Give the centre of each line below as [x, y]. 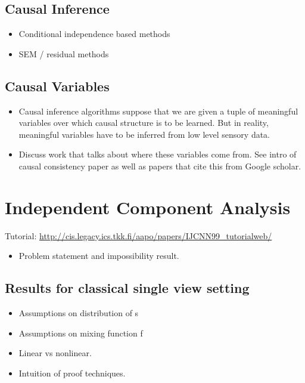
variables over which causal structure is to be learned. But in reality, [144, 123]
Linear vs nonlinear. [55, 353]
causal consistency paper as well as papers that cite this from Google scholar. [160, 166]
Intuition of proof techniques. [72, 373]
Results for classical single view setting [127, 288]
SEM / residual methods [64, 53]
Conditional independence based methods [94, 34]
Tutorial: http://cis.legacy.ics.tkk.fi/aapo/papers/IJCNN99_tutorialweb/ [139, 235]
